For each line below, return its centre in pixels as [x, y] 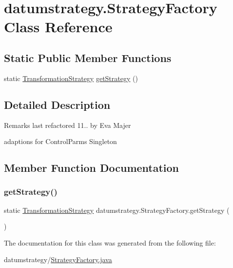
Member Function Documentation [92, 168]
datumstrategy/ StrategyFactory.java [58, 259]
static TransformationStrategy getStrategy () [71, 78]
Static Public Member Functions [88, 57]
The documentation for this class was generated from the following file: [110, 242]
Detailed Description [57, 104]
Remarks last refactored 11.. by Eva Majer [68, 125]
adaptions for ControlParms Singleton [60, 141]
